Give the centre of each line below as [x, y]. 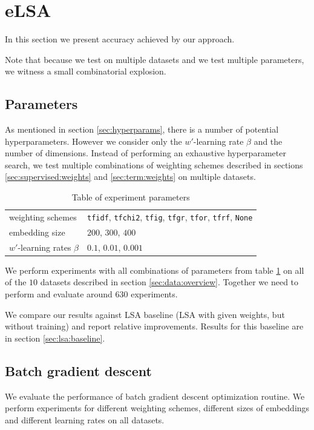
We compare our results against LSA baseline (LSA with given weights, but [145, 314]
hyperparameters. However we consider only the [93, 141]
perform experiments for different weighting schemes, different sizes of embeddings [157, 408]
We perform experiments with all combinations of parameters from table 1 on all [155, 270]
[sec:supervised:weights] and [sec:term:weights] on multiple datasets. [130, 177]
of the [16, 282]
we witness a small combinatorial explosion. [86, 71]
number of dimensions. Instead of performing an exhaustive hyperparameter [146, 153]
